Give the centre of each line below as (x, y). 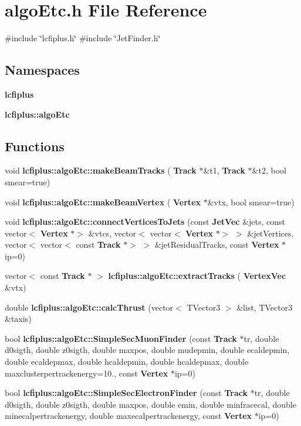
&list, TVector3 (265, 307)
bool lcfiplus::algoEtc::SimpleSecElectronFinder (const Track (126, 393)
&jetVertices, (270, 233)
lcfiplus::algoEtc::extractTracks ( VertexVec (197, 276)
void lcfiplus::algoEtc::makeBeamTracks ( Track (101, 170)
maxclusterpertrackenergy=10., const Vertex (87, 373)
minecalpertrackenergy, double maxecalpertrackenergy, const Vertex (128, 416)
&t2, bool (269, 170)
